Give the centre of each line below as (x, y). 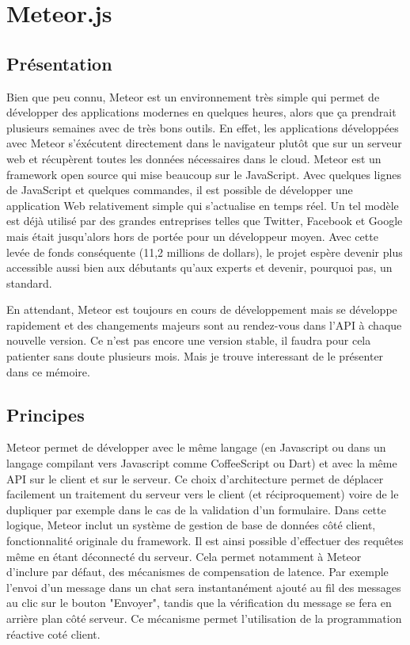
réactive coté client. (53, 634)
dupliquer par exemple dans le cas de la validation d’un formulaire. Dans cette (196, 509)
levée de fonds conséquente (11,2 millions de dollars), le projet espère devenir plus (205, 252)
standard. (29, 282)
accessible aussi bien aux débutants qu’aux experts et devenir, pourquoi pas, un (199, 267)
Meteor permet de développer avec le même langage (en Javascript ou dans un (196, 447)
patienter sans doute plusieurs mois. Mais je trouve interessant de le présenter (195, 356)
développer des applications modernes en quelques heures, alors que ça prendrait (201, 112)
